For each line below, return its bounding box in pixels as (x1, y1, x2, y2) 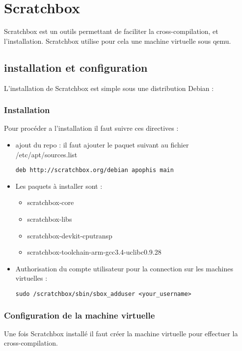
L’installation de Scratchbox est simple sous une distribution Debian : (4, 83, 214, 93)
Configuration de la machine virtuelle (4, 309, 155, 321)
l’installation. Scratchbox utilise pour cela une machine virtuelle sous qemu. (4, 35, 231, 46)
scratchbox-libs (27, 213, 72, 224)
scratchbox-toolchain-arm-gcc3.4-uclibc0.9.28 (27, 247, 161, 257)
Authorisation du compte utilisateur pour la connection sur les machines (15, 263, 233, 273)
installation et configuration (4, 59, 148, 75)
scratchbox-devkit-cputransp (27, 230, 112, 240)
